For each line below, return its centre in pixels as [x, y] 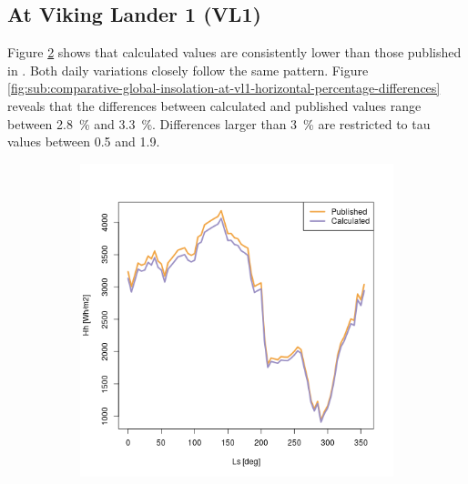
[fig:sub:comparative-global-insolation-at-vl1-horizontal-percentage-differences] [224, 88]
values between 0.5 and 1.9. [84, 141]
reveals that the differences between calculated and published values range [214, 105]
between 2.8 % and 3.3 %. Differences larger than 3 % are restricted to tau [219, 123]
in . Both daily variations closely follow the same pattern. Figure [188, 70]
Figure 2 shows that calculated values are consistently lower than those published [234, 52]
